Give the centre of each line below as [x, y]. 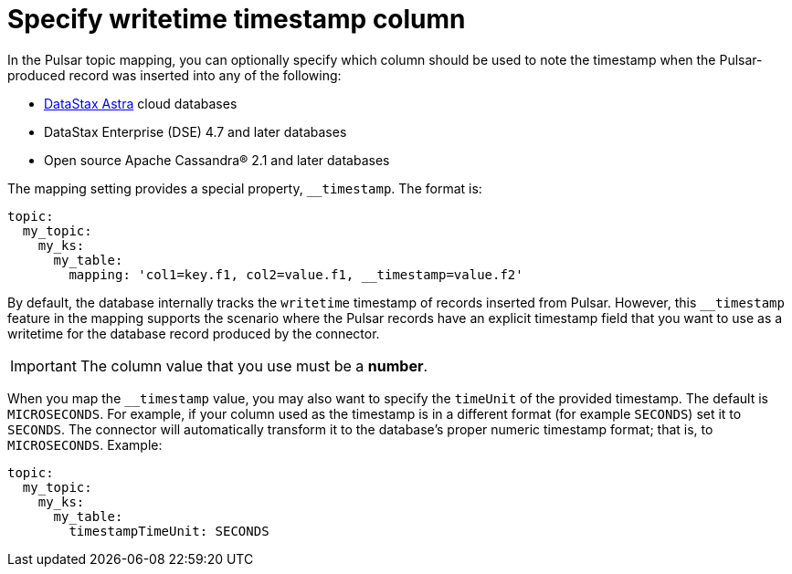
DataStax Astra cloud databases [141, 103]
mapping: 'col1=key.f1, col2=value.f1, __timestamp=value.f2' [296, 274]
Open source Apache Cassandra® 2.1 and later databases [217, 160]
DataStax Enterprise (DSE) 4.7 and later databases [195, 131]
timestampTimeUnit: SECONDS [169, 531]
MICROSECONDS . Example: [85, 444]
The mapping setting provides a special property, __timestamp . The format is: [245, 188]
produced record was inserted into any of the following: [174, 75]
